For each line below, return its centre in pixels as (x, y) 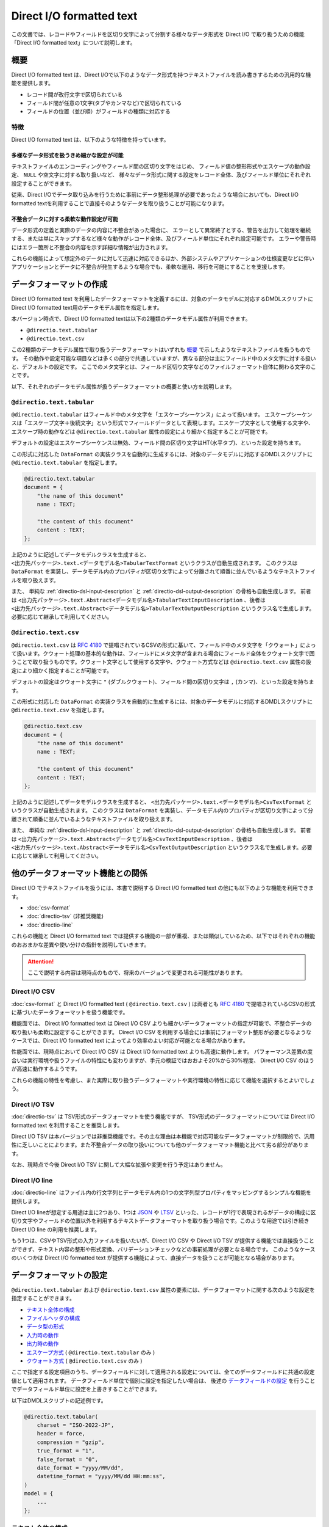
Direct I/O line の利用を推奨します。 (56, 1229)
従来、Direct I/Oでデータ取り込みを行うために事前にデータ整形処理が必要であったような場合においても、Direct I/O (155, 195)
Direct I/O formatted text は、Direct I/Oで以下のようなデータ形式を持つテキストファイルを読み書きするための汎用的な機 (161, 75)
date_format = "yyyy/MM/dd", (80, 1468)
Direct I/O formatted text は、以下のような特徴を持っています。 (90, 139)
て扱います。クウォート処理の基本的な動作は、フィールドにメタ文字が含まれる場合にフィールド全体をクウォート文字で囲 (163, 653)
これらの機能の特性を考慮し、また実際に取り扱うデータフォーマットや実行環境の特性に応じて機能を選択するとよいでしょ (163, 1080)
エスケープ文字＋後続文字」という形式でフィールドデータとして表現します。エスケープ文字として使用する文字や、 (170, 423)
